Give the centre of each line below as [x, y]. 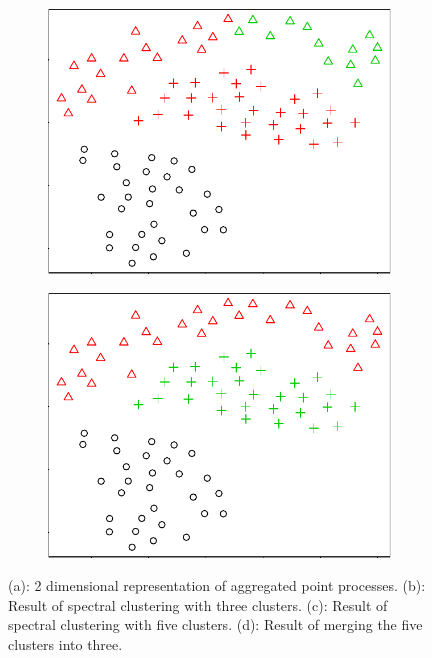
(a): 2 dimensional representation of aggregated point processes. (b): [217, 585]
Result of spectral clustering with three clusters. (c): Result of [198, 604]
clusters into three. [65, 644]
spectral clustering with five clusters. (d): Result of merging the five [215, 624]
